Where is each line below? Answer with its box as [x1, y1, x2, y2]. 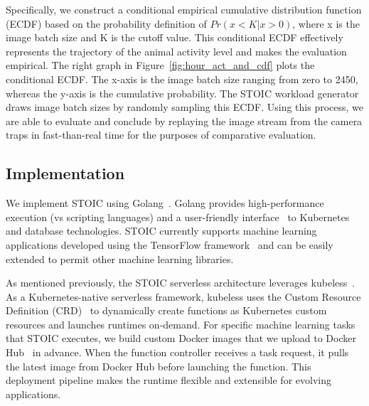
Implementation [6, 162, 125, 184]
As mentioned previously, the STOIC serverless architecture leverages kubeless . [6, 275, 355, 290]
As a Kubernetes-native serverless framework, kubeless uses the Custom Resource [6, 289, 361, 304]
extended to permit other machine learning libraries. [6, 251, 234, 266]
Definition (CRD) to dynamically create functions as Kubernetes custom [6, 303, 327, 318]
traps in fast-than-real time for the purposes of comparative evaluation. [6, 127, 316, 142]
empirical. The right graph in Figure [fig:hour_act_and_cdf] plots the [6, 58, 315, 73]
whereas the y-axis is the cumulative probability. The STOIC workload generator [6, 85, 359, 100]
